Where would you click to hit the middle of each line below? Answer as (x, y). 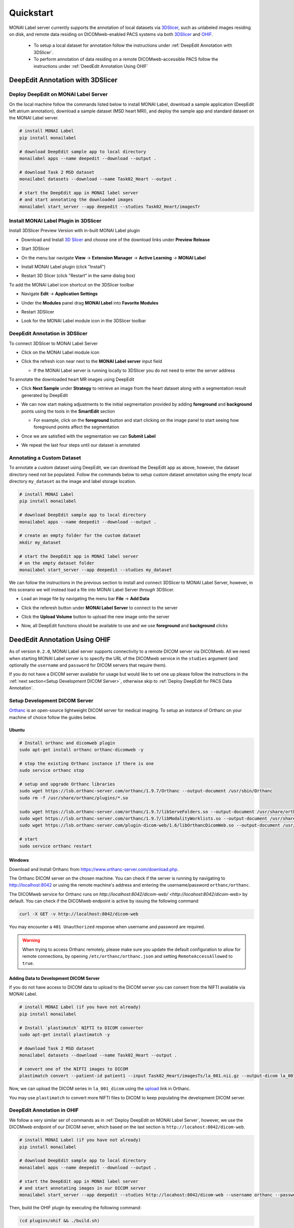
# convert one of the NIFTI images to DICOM (74, 1069)
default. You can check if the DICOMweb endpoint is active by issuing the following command (104, 901)
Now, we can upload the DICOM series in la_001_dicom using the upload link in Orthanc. (100, 1088)
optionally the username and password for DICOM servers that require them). (88, 665)
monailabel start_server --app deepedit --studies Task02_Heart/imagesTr (110, 207)
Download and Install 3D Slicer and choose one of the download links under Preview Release (116, 239)
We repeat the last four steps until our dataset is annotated (81, 445)
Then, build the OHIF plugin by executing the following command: (75, 1208)
